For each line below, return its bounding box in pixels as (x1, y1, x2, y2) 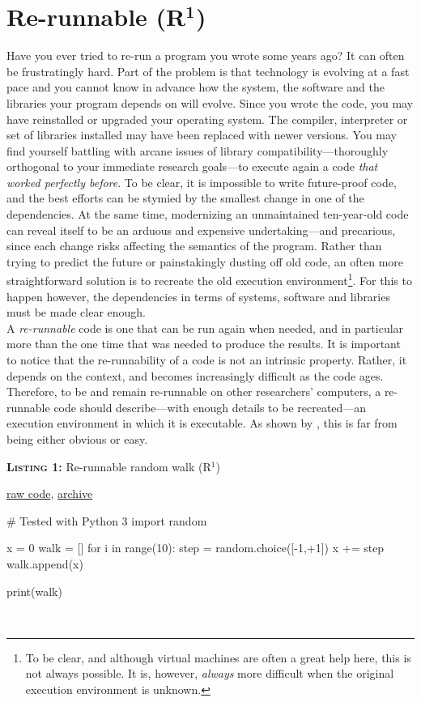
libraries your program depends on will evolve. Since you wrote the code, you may (6, 94, 414, 111)
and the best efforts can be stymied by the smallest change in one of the (6, 189, 364, 206)
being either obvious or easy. (6, 431, 148, 448)
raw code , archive (6, 485, 93, 502)
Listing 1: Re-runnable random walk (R (6, 457, 211, 474)
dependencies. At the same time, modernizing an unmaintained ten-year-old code (6, 206, 409, 223)
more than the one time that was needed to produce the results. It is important (6, 335, 401, 352)
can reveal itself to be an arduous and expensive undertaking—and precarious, (6, 221, 396, 238)
